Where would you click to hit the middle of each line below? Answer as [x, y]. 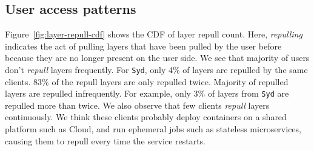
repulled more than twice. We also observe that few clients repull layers [137, 105]
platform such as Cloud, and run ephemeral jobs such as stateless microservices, [153, 129]
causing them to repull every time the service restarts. [105, 140]
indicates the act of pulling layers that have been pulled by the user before [143, 46]
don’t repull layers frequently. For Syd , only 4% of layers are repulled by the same [156, 69]
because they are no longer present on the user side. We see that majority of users [157, 58]
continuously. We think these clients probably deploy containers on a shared [146, 117]
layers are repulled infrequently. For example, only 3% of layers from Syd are [147, 93]
